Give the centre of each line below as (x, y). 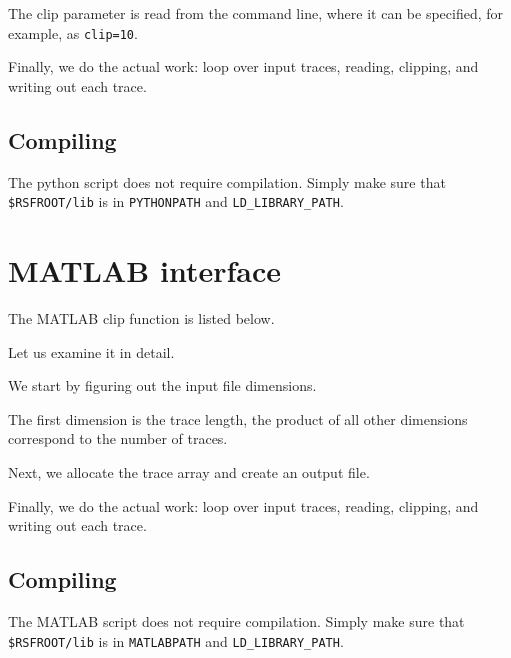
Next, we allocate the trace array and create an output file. (189, 471)
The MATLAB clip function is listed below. (141, 318)
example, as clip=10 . (73, 32)
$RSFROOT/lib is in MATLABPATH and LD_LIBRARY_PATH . (176, 640)
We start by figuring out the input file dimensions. (162, 385)
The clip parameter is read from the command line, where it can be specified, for (256, 13)
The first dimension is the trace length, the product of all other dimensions (238, 418)
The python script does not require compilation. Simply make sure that (227, 181)
